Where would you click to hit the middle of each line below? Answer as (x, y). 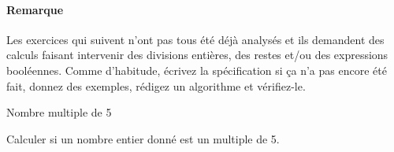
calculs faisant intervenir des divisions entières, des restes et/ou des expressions (197, 55)
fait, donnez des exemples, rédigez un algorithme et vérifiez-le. (156, 85)
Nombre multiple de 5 (59, 112)
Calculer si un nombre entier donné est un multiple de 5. (143, 138)
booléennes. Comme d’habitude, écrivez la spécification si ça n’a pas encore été (197, 70)
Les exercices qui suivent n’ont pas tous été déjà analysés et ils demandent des (195, 39)
